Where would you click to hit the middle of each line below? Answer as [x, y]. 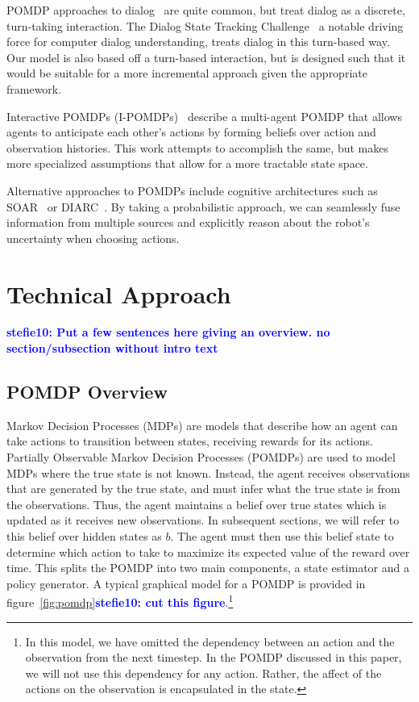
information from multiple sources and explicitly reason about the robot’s [188, 222]
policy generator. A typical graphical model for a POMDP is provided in [186, 583]
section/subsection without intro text [112, 348]
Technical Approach [119, 293]
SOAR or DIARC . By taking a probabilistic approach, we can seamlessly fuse [203, 206]
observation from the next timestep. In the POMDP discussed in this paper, [214, 657]
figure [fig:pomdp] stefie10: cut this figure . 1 [120, 601]
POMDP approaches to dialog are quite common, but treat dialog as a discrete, [206, 10]
